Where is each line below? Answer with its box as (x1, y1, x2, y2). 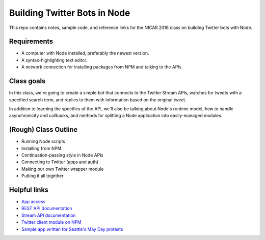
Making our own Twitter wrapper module (21, 166, 104, 172)
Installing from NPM (21, 145, 61, 151)
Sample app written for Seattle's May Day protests (21, 226, 123, 232)
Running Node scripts (21, 138, 66, 145)
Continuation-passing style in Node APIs (21, 152, 104, 158)
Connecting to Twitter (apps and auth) (21, 159, 99, 165)
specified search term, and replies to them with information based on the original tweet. (9, 96, 186, 103)
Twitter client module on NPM (21, 219, 81, 225)
